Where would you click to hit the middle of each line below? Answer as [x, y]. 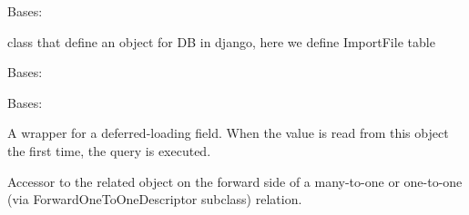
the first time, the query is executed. [109, 150]
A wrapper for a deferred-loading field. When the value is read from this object [228, 133]
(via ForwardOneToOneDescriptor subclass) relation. [155, 199]
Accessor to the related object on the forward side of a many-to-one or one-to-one [235, 181]
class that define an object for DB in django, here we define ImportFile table [221, 41]
